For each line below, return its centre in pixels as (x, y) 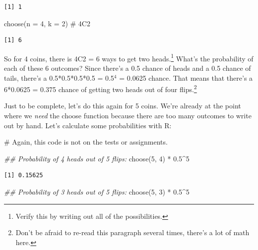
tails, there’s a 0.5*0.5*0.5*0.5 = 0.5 (59, 77)
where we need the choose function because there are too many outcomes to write (128, 116)
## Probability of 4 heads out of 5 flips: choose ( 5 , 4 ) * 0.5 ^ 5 (97, 158)
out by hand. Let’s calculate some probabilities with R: (88, 125)
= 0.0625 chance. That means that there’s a (186, 77)
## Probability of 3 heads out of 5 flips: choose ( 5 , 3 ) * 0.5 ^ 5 (97, 192)
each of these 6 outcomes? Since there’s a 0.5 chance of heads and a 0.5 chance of (128, 68)
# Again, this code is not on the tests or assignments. (86, 142)
